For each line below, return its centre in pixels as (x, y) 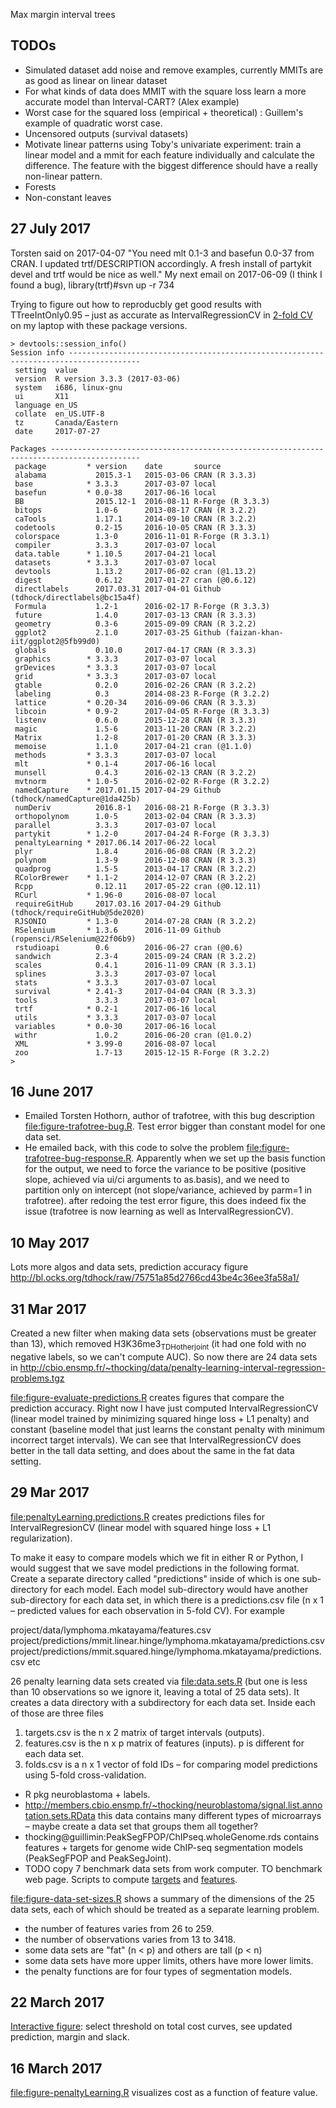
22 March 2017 (57, 2002)
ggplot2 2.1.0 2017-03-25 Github (118, 632)
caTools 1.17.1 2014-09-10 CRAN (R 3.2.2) (135, 519)
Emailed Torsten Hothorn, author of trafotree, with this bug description (170, 1116)
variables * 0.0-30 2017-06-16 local (115, 1026)
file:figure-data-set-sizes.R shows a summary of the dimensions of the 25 (162, 1898)
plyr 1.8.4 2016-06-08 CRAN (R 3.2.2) (135, 851)
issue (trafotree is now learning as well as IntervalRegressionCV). (159, 1211)
